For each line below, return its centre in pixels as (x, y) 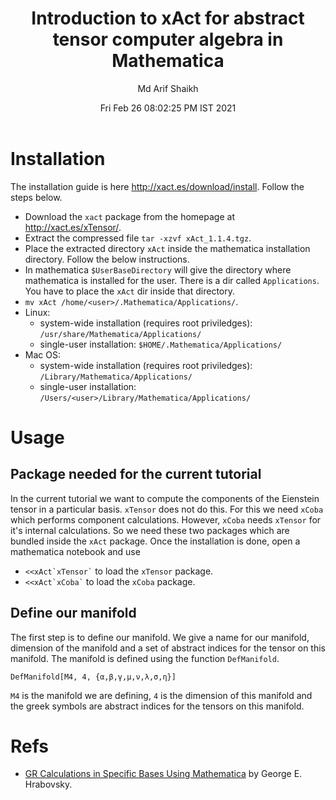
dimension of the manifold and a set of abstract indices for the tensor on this (168, 648)
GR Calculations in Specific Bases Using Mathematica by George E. (163, 774)
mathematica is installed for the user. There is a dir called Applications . (172, 280)
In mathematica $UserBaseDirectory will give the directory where (158, 269)
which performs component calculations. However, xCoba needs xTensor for (166, 519)
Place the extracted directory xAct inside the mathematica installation (167, 248)
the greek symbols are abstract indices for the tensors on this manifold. (157, 706)
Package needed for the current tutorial (136, 474)
